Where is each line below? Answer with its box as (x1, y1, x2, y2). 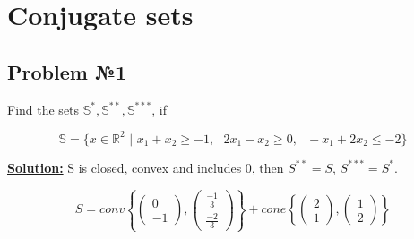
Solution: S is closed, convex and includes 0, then (7, 158, 284, 176)
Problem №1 (7, 57, 127, 85)
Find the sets (7, 99, 80, 118)
